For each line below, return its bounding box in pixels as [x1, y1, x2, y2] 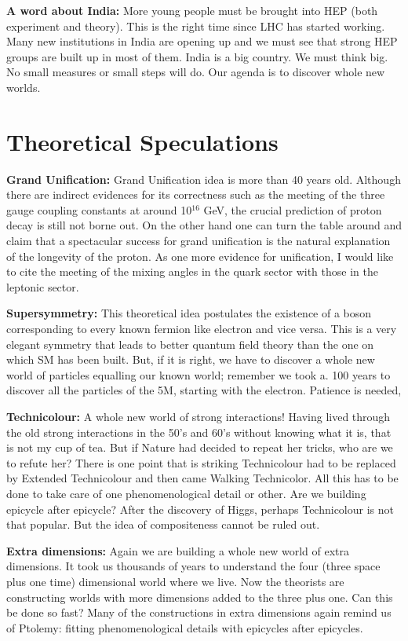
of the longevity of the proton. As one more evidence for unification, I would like [6, 247, 394, 264]
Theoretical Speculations [6, 125, 279, 157]
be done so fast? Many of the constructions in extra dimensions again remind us [6, 604, 392, 621]
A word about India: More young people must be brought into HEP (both [6, 2, 378, 18]
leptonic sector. [6, 278, 79, 295]
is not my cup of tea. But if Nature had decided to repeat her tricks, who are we [6, 439, 393, 456]
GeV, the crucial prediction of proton [203, 201, 382, 218]
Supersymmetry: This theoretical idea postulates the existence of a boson [6, 305, 372, 321]
